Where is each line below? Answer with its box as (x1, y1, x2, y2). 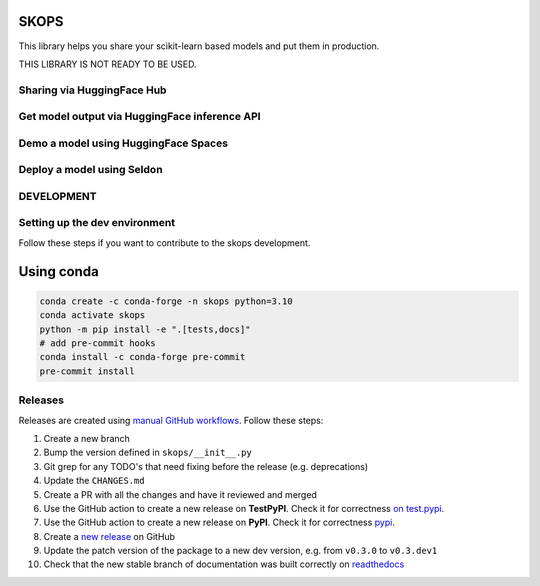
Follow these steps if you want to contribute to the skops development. (18, 236, 311, 249)
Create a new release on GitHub (43, 530, 175, 542)
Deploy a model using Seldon (18, 163, 164, 177)
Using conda (18, 263, 99, 280)
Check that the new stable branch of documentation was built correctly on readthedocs (43, 558, 405, 570)
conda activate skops (39, 310, 146, 321)
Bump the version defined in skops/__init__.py (43, 446, 252, 459)
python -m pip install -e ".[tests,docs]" (39, 323, 251, 335)
